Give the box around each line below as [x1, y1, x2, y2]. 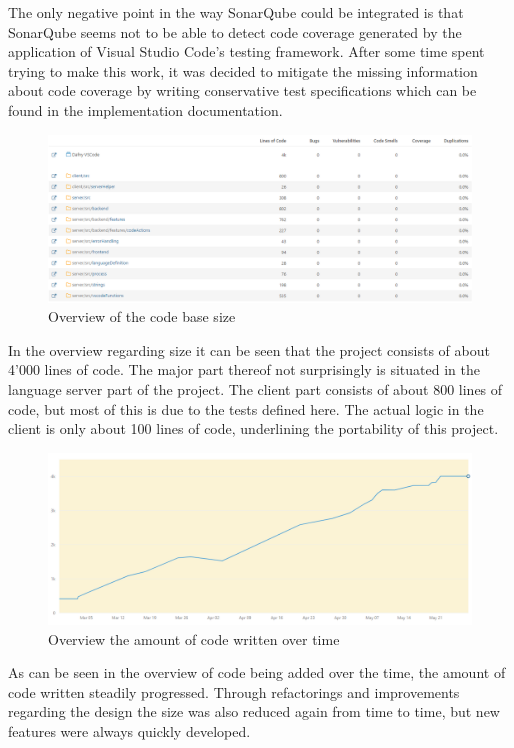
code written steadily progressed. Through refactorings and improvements [8, 681, 460, 702]
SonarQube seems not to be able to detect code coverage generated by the [8, 21, 462, 42]
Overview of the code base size [48, 306, 236, 327]
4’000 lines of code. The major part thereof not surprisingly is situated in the [8, 359, 480, 380]
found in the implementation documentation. [8, 99, 283, 120]
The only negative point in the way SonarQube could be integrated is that [8, 2, 464, 22]
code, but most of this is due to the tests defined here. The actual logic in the [8, 398, 484, 419]
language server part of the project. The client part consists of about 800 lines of [8, 379, 503, 400]
